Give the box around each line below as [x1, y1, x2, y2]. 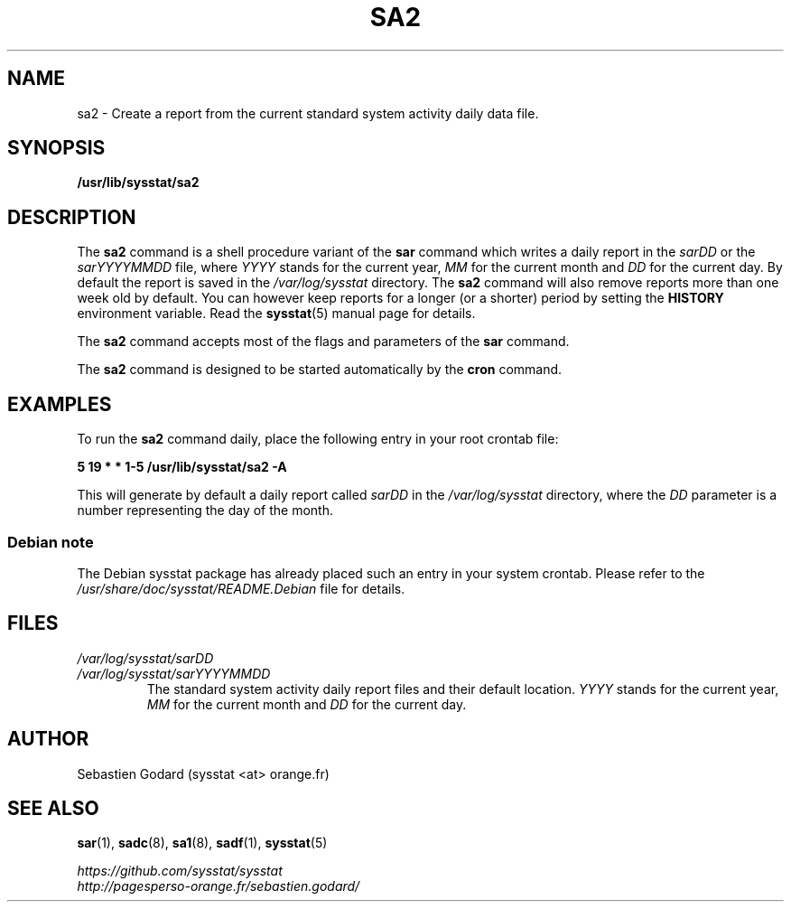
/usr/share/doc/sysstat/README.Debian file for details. [77, 580, 405, 596]
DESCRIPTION [7, 205, 136, 229]
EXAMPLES [7, 392, 112, 416]
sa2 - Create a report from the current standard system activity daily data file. [77, 105, 539, 121]
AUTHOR [7, 727, 89, 751]
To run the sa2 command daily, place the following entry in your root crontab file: [77, 431, 559, 447]
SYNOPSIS [7, 136, 106, 160]
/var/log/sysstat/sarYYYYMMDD [77, 665, 271, 681]
